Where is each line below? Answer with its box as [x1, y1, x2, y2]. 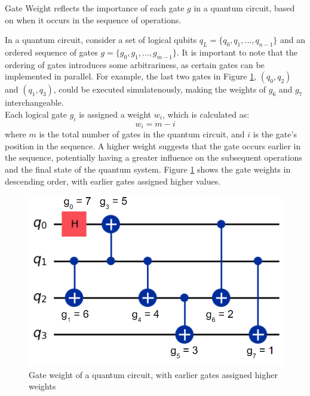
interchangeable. [5, 96, 64, 109]
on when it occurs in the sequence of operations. [5, 13, 182, 26]
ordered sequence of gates [5, 45, 98, 58]
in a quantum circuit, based [194, 2, 295, 14]
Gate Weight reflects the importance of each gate [5, 2, 185, 14]
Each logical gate [5, 108, 67, 120]
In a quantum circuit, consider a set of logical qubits [5, 33, 197, 46]
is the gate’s [253, 128, 297, 140]
